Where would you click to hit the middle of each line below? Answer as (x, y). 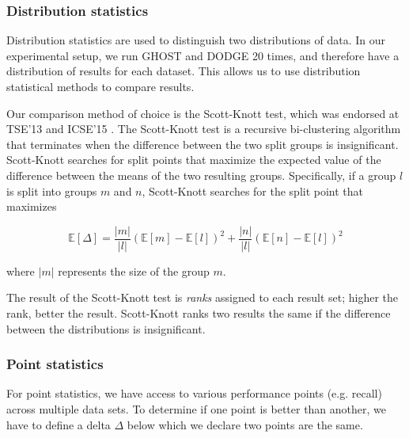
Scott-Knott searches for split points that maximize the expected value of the (194, 160)
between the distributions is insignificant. (106, 328)
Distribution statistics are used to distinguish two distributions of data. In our (196, 40)
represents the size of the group (134, 270)
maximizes (32, 206)
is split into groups (52, 190)
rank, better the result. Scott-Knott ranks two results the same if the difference (199, 313)
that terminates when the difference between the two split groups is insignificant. (203, 144)
